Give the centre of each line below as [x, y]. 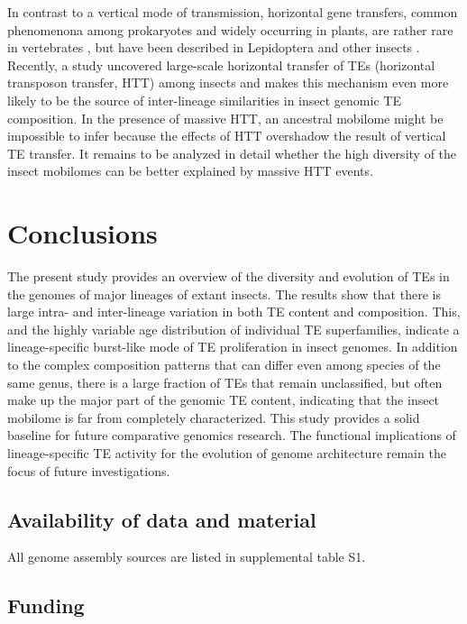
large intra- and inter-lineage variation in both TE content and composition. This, [234, 312]
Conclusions [82, 233]
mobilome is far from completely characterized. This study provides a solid [214, 417]
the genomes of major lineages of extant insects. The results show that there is [224, 294]
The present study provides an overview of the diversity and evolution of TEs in [229, 276]
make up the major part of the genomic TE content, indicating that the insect [224, 400]
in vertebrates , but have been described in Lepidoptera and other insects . [214, 47]
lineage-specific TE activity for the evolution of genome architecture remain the [227, 453]
